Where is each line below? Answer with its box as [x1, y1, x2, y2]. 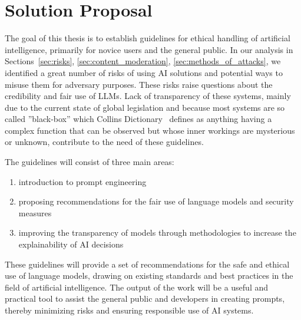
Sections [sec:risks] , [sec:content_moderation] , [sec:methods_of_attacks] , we [5, 55, 281, 67]
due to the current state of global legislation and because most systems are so [5, 101, 285, 113]
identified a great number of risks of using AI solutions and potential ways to [5, 66, 283, 78]
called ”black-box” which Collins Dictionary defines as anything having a [5, 113, 272, 125]
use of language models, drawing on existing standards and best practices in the [5, 269, 293, 282]
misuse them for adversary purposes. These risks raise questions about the [5, 78, 273, 90]
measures [18, 206, 52, 219]
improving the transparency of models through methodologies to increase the [18, 226, 296, 239]
